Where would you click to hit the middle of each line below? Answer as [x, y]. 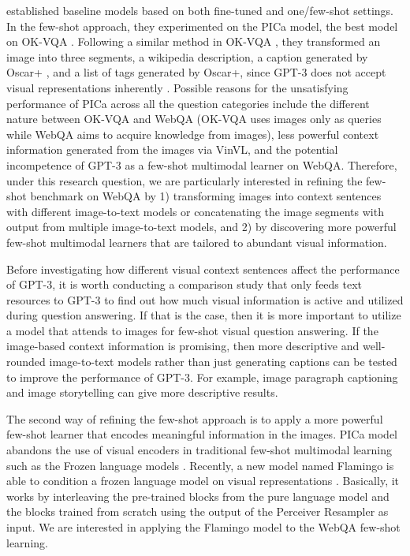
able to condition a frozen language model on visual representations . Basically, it [203, 481]
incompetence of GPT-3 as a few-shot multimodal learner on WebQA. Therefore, [202, 164]
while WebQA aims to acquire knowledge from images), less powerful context [193, 134]
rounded [26, 362]
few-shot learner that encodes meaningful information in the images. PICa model [202, 434]
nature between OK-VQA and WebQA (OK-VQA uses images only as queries [194, 119]
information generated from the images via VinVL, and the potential [172, 149]
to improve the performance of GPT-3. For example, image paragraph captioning [202, 377]
